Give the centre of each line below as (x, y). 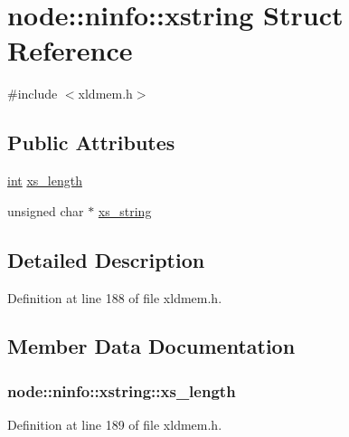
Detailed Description (106, 259)
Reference (70, 50)
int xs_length (45, 180)
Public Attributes (91, 142)
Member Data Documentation (151, 346)
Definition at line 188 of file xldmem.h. (115, 297)
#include (33, 94)
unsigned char (46, 210)
